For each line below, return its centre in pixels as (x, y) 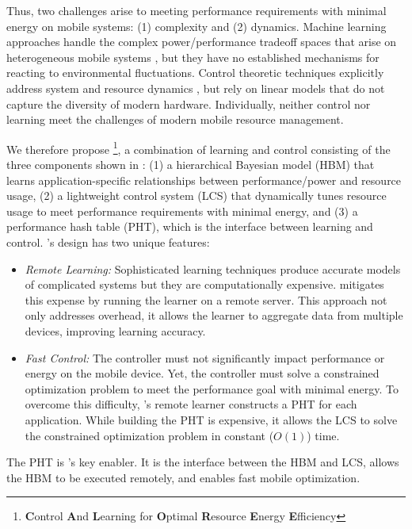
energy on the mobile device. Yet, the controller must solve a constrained (202, 373)
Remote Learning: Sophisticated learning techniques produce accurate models (213, 268)
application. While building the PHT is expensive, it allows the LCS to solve (211, 419)
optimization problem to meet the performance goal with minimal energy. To (212, 388)
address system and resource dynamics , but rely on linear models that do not (196, 88)
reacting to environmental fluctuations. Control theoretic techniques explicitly (195, 73)
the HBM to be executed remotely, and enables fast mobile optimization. (183, 477)
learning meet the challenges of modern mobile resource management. (175, 119)
